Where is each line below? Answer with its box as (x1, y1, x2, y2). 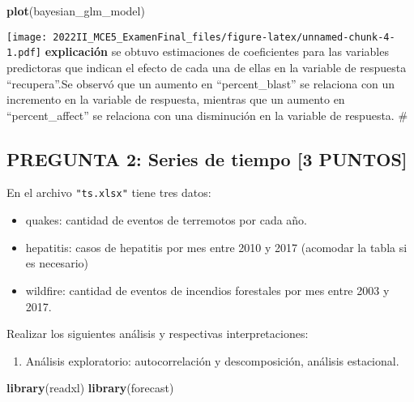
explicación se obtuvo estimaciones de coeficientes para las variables (45, 43, 389, 60)
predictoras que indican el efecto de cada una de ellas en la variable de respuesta (6, 58, 407, 75)
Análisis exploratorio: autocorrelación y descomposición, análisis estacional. (25, 352, 399, 369)
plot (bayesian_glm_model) (6, 2, 145, 19)
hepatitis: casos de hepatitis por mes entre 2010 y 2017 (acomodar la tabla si (25, 238, 408, 255)
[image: (6, 31, 48, 43)
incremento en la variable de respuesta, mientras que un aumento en (6, 91, 345, 108)
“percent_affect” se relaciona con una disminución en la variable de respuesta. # (6, 106, 408, 123)
